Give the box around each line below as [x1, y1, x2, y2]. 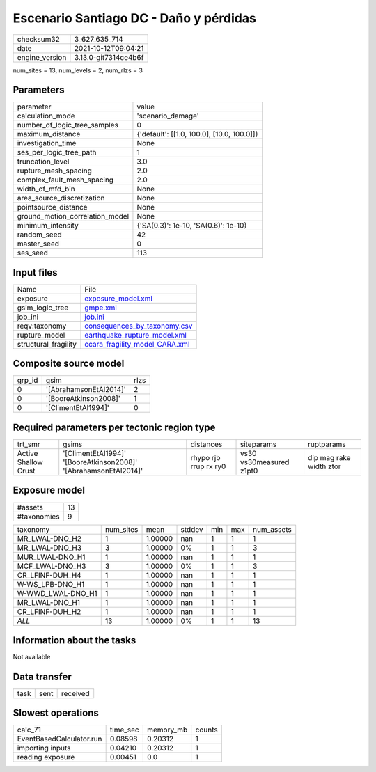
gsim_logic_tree [17, 303, 69, 313]
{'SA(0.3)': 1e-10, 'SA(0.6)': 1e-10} [136, 221, 247, 230]
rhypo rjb [190, 453, 221, 462]
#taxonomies [17, 512, 60, 521]
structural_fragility [17, 339, 77, 349]
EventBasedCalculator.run [17, 734, 102, 744]
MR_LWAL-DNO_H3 [17, 543, 82, 553]
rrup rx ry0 [190, 462, 226, 471]
